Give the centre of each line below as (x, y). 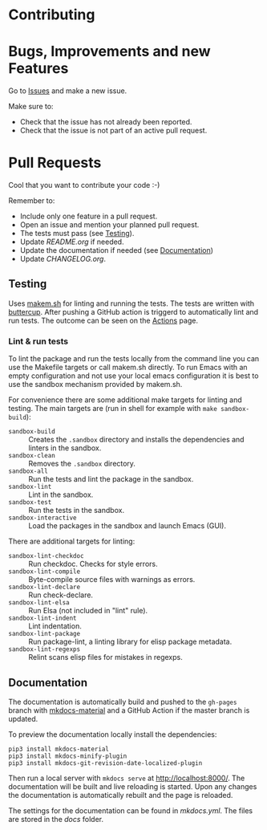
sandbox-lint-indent (43, 618)
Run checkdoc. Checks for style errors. (93, 564)
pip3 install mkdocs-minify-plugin (68, 756)
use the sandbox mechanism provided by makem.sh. (95, 384)
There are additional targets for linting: (72, 541)
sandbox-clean (32, 456)
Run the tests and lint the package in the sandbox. (111, 479)
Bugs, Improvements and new (109, 52)
